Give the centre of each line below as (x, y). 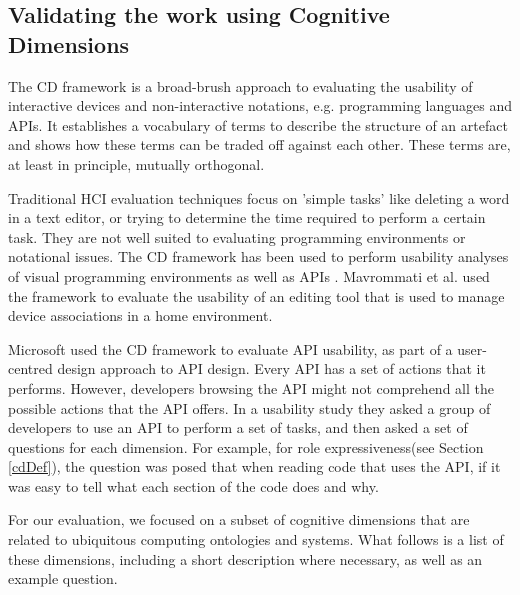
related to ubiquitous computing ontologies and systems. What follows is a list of (256, 539)
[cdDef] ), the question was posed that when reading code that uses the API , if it (254, 466)
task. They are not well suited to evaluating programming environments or (237, 236)
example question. (63, 578)
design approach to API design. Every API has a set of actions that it (271, 368)
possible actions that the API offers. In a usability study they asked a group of (249, 407)
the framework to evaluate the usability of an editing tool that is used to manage (256, 295)
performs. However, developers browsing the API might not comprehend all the (251, 387)
